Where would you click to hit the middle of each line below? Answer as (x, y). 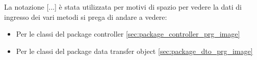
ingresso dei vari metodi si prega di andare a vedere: (86, 17)
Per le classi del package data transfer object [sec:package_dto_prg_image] (134, 51)
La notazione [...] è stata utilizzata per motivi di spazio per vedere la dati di (123, 7)
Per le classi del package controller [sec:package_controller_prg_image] (128, 34)
